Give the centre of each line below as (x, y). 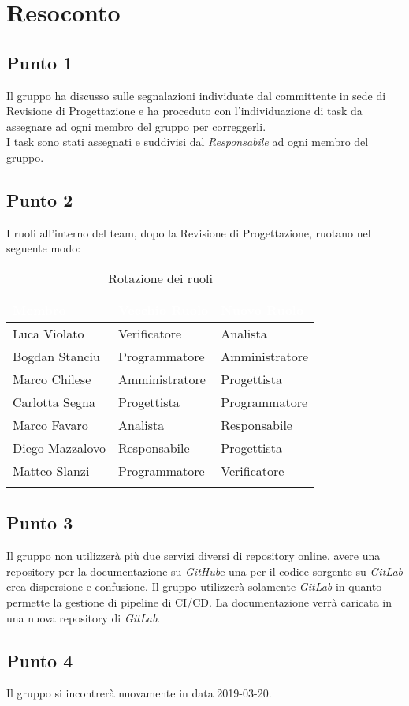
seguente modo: (44, 248)
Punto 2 (40, 199)
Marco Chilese (52, 379)
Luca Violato (48, 333)
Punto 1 (40, 62)
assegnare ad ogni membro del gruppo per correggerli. (136, 126)
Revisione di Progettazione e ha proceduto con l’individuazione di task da (184, 111)
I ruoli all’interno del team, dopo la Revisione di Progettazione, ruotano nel (189, 232)
